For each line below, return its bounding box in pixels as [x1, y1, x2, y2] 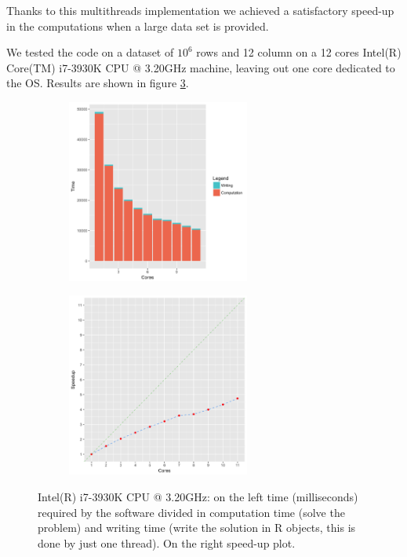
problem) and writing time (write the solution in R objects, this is [38, 519, 356, 536]
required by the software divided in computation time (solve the [38, 504, 345, 520]
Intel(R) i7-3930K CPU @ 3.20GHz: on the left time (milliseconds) [38, 488, 358, 504]
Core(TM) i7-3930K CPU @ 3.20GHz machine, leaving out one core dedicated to [6, 59, 395, 75]
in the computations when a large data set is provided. [6, 17, 269, 34]
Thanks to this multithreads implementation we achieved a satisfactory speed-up [6, 2, 394, 18]
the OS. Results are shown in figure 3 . [6, 75, 189, 91]
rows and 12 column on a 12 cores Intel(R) [196, 44, 402, 60]
